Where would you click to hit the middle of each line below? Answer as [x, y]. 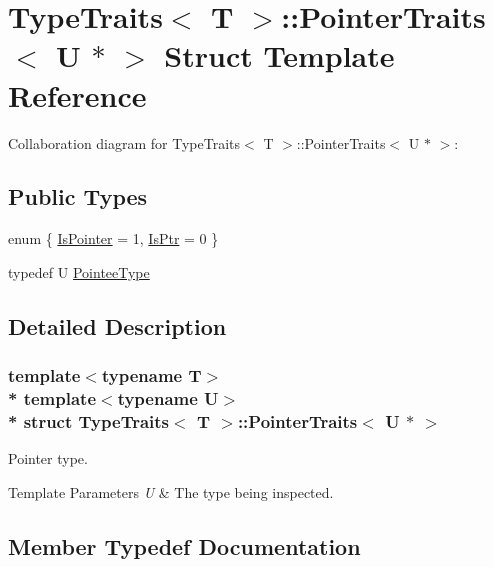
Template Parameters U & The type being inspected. [171, 491]
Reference [77, 94]
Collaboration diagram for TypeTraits [124, 142]
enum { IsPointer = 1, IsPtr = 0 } [113, 238]
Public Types [78, 196]
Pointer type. [48, 458]
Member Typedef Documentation [184, 545]
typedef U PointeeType [79, 271]
